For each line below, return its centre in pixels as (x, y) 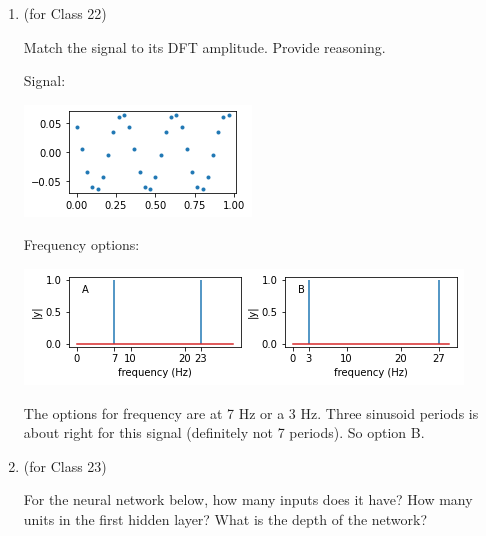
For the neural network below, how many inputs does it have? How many (248, 499)
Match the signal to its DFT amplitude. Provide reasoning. (204, 46)
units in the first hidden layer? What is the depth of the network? (225, 518)
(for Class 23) (65, 465)
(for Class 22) (65, 13)
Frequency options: (81, 244)
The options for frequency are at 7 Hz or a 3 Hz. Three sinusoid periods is (251, 412)
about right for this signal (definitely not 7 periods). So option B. (224, 432)
